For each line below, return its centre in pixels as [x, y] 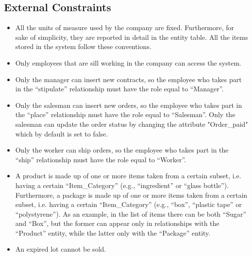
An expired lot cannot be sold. [61, 249]
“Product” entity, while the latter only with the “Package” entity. [113, 232]
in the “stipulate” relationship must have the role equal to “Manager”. [119, 89]
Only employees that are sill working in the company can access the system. [128, 62]
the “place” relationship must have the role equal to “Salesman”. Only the [125, 114]
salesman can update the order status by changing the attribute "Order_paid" [132, 124]
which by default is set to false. [62, 133]
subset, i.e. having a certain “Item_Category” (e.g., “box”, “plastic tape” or [128, 204]
